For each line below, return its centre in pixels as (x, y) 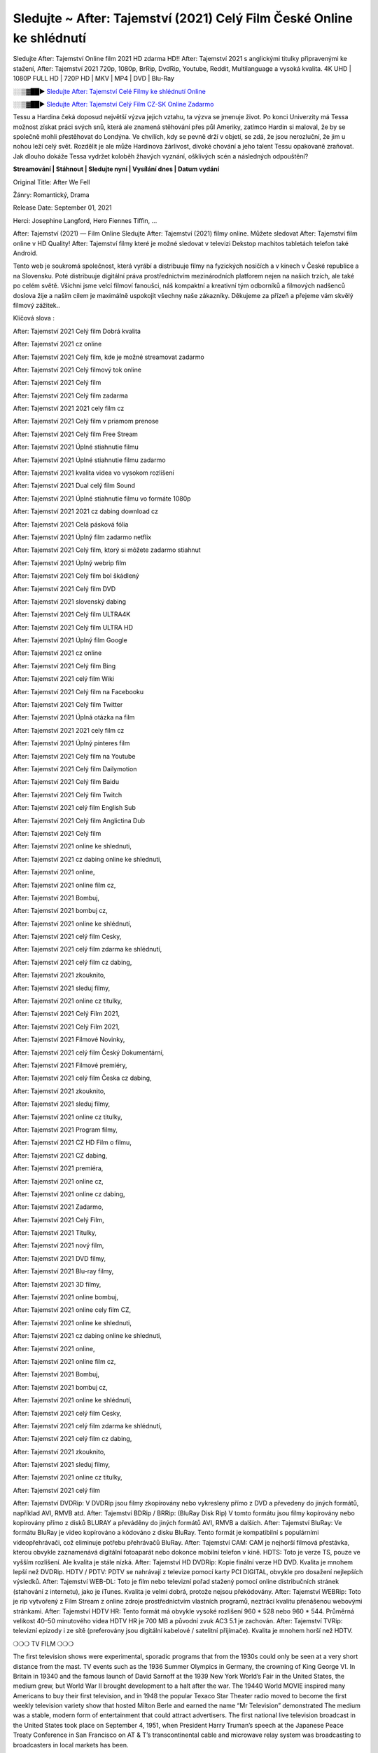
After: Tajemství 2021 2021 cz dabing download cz (86, 511)
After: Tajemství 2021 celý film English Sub (74, 808)
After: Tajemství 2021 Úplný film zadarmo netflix (82, 537)
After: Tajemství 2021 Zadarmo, (58, 1207)
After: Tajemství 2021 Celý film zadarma (71, 395)
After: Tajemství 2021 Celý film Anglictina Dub (79, 820)
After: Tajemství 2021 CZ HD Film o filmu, (72, 1142)
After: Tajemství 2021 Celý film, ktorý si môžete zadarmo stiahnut (107, 550)
